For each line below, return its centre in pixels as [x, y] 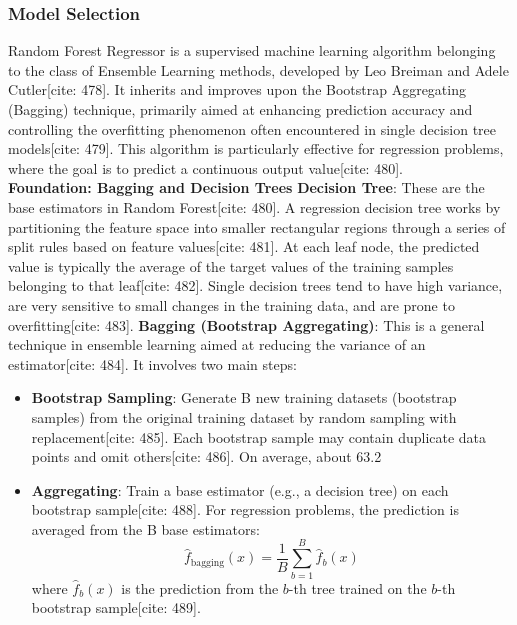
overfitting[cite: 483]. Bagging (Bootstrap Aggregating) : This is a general [246, 324]
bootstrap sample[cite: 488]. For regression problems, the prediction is [245, 509]
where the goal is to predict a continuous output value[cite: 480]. [205, 167]
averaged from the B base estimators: [145, 528]
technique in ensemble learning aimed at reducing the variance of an [217, 344]
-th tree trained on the [357, 587]
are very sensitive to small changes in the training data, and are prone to [231, 304]
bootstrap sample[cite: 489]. [116, 607]
